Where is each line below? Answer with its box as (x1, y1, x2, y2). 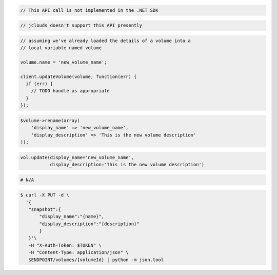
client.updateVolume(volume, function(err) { (20, 73, 137, 80)
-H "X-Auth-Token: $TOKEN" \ (28, 242, 102, 248)
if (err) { (26, 81, 53, 87)
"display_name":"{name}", (39, 213, 105, 220)
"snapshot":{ (28, 206, 62, 212)
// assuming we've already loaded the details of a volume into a (20, 37, 191, 44)
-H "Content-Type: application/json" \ (28, 249, 129, 256)
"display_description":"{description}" (39, 221, 140, 227)
